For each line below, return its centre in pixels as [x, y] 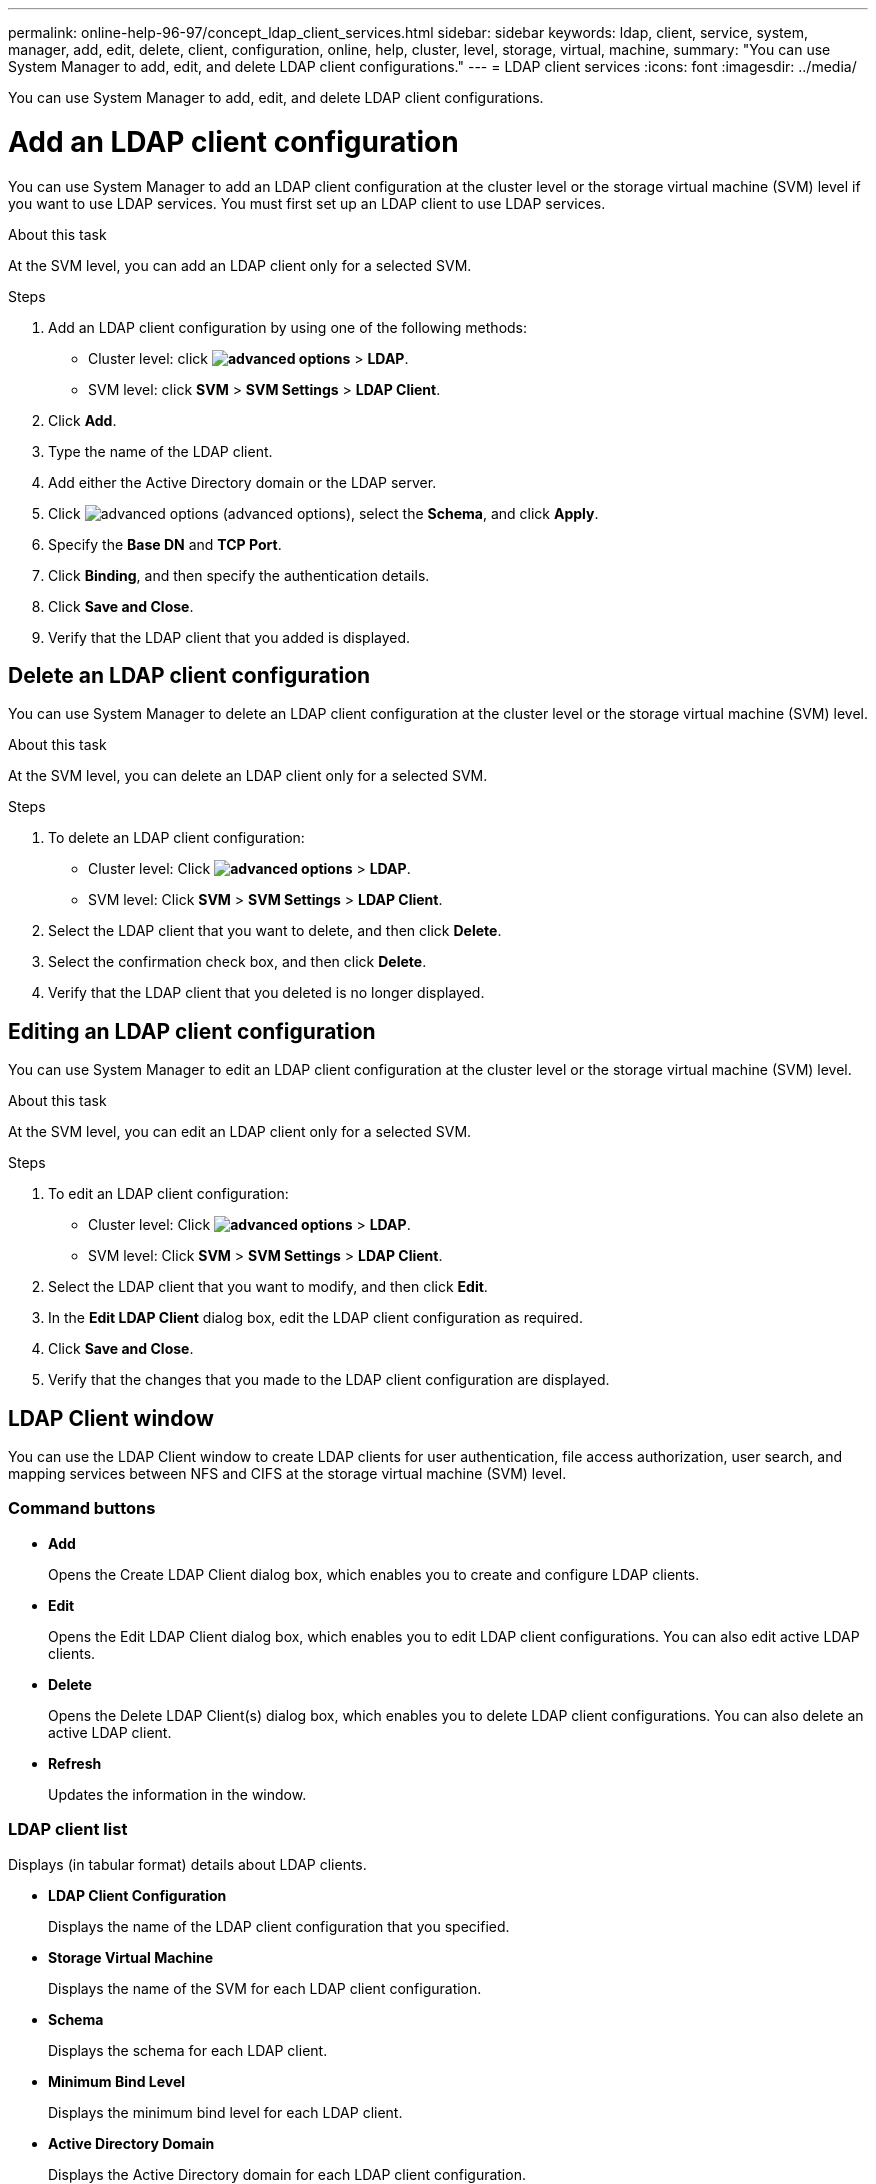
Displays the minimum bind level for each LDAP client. [225, 2112]
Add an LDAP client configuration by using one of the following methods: [288, 327]
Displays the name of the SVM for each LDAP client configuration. [265, 1988]
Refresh [75, 1763]
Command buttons [82, 1508]
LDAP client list [68, 1829]
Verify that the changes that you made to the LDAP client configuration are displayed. [329, 1380]
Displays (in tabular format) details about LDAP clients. [187, 1864]
